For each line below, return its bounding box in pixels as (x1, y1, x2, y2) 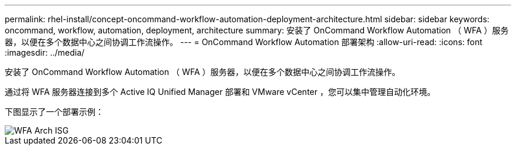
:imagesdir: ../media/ (5, 47, 85, 57)
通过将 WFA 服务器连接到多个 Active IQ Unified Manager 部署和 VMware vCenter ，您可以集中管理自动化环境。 (5, 87, 435, 97)
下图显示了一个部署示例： (5, 107, 104, 117)
